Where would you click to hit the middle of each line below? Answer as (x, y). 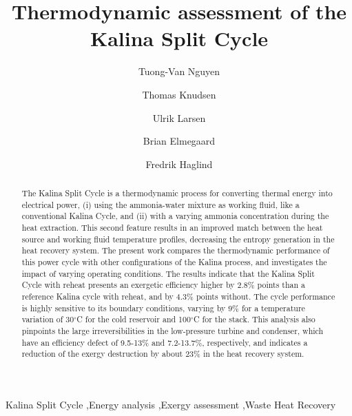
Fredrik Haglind (179, 164)
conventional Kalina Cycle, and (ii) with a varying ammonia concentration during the (175, 216)
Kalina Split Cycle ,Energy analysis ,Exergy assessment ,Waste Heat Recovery (171, 404)
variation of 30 (48, 319)
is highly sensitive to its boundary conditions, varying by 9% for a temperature (163, 308)
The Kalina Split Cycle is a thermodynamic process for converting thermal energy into (177, 193)
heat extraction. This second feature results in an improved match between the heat (172, 228)
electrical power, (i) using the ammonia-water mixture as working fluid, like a (161, 204)
